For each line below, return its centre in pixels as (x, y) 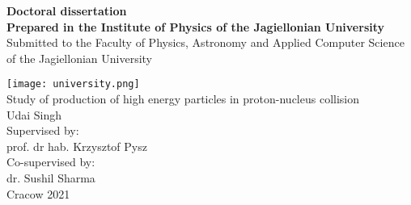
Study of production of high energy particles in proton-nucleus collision (183, 99)
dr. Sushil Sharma (51, 178)
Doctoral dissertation (67, 10)
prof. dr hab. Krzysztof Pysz (77, 146)
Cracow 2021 (38, 193)
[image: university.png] (73, 84)
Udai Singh (34, 114)
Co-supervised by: (51, 162)
